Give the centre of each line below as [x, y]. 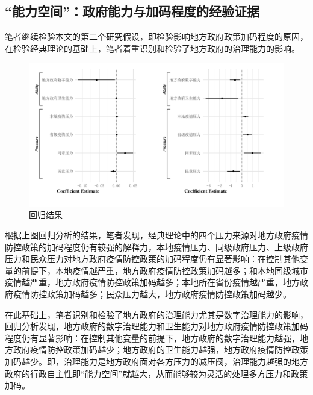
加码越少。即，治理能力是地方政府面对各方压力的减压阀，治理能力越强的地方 [156, 362]
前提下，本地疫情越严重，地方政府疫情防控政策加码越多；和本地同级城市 [165, 270]
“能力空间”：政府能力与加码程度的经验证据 [132, 11]
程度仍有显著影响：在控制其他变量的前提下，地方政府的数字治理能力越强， [152, 337]
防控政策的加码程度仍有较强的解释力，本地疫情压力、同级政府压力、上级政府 [156, 247]
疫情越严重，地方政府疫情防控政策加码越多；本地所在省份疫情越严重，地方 [152, 282]
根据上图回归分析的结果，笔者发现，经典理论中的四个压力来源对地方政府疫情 [156, 235]
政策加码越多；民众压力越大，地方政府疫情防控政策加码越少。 [169, 294]
